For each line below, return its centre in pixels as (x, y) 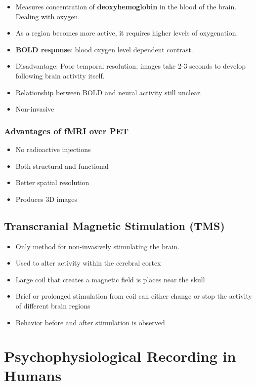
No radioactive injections (53, 149)
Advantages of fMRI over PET (66, 131)
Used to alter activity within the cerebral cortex (88, 263)
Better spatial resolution (52, 182)
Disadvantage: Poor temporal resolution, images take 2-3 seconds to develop (130, 66)
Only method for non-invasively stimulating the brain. (98, 246)
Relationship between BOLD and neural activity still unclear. (109, 92)
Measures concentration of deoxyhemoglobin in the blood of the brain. (126, 6)
